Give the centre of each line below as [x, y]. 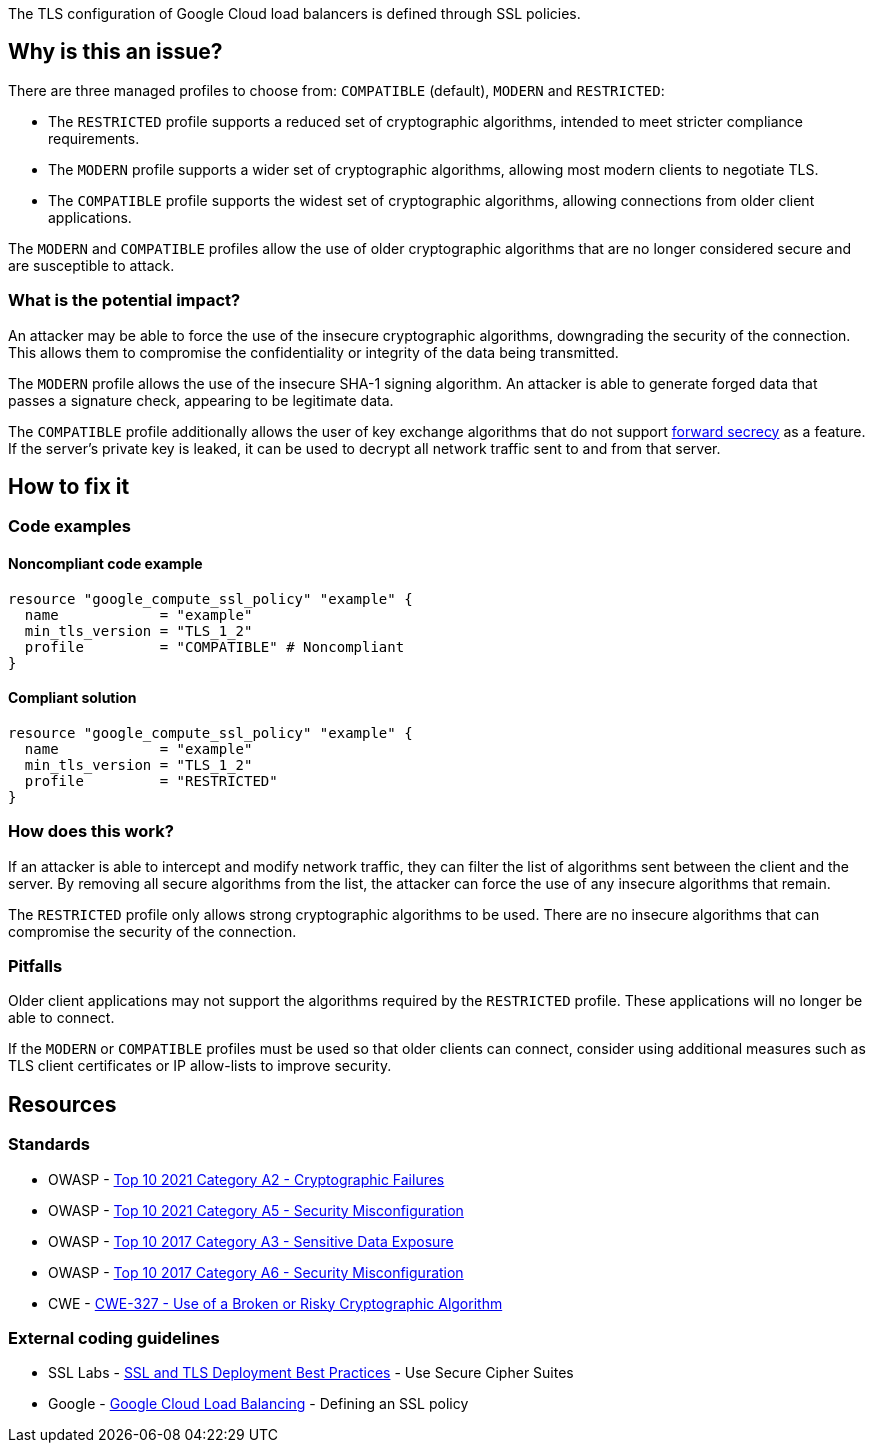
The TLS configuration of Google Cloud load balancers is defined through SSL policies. [294, 13]
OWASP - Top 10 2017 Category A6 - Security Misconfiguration [256, 1272]
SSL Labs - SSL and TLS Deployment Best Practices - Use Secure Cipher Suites [311, 1373]
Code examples [70, 526]
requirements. [94, 138]
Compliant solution [72, 698]
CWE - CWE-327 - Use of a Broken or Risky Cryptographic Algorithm [275, 1303]
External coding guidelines [114, 1337]
